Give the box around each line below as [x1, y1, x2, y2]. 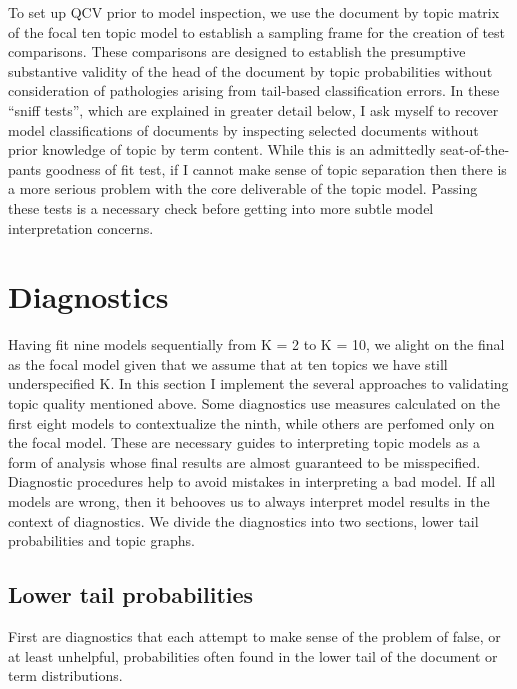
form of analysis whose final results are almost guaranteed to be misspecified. [8, 451, 481, 472]
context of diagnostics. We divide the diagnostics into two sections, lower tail [8, 510, 479, 531]
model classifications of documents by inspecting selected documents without [8, 119, 479, 140]
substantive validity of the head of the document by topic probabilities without [8, 60, 493, 81]
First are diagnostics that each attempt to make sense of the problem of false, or [8, 625, 501, 646]
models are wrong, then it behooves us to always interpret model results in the [8, 491, 490, 511]
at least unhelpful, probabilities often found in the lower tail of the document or [8, 645, 498, 666]
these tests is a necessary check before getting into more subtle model [8, 197, 434, 218]
